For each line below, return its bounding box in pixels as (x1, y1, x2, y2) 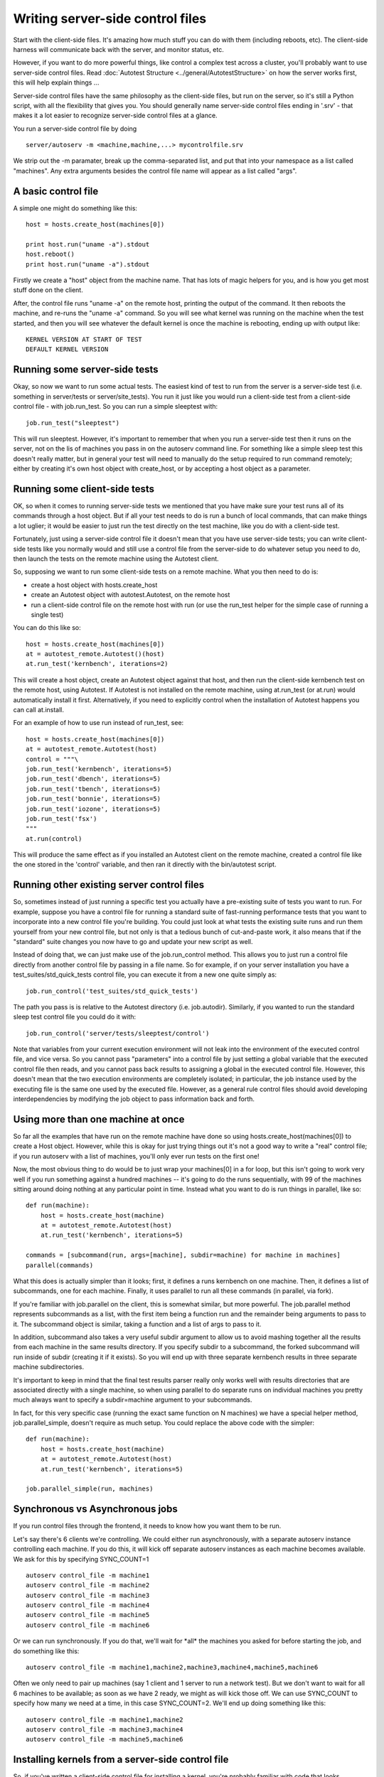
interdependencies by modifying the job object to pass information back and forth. (13, 1095, 255, 1103)
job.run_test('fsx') (26, 815, 97, 822)
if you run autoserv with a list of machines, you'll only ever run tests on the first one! (13, 1151, 260, 1160)
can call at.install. (13, 706, 64, 714)
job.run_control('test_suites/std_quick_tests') (26, 987, 198, 995)
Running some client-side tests (13, 483, 155, 495)
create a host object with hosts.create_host (31, 580, 158, 589)
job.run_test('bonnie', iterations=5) (26, 795, 161, 803)
